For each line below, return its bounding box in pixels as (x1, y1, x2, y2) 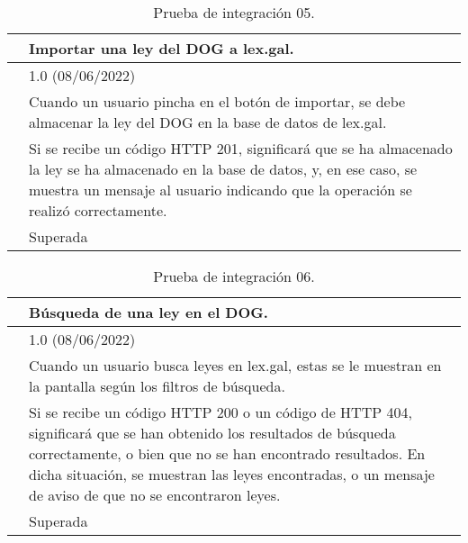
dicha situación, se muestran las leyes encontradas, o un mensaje (29, 464, 435, 484)
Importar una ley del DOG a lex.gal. (29, 38, 294, 59)
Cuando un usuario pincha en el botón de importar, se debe (29, 91, 406, 112)
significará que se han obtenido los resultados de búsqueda (29, 422, 396, 443)
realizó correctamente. (29, 200, 167, 221)
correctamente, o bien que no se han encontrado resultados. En (29, 443, 426, 464)
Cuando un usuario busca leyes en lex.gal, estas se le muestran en (29, 355, 442, 376)
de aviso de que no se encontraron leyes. (29, 484, 281, 505)
